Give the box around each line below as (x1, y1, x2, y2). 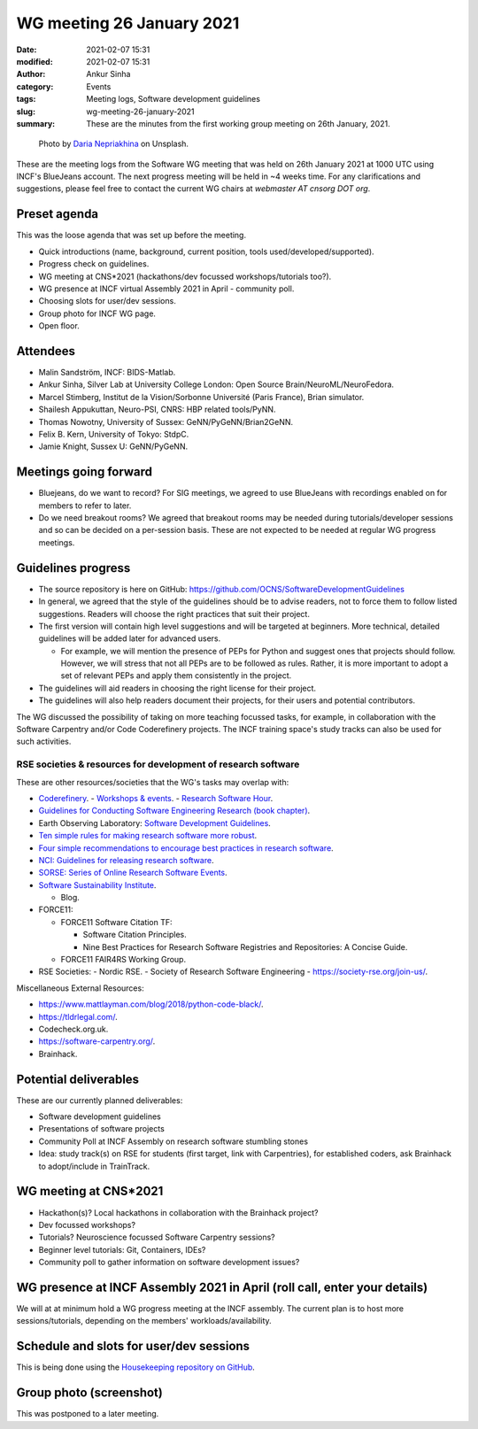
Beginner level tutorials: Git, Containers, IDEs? (38, 1244, 206, 1255)
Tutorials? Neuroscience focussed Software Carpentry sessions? (38, 1232, 275, 1243)
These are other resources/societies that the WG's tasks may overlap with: (16, 776, 289, 787)
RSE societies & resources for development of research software (16, 758, 300, 770)
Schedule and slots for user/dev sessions (16, 1339, 251, 1354)
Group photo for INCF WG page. (38, 308, 157, 319)
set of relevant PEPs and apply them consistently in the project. (60, 670, 292, 681)
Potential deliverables (16, 1071, 140, 1086)
